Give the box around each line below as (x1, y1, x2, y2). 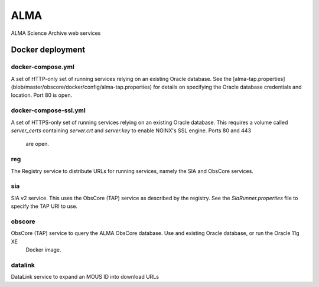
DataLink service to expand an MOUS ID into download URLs (11, 273, 159, 281)
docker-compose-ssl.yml (11, 106, 86, 115)
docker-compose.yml (11, 63, 75, 71)
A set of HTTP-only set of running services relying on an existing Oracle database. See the (11, 75, 232, 82)
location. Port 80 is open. (11, 92, 73, 99)
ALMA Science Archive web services (11, 30, 101, 37)
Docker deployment (11, 45, 86, 55)
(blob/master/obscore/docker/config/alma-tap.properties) (11, 83, 152, 91)
